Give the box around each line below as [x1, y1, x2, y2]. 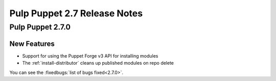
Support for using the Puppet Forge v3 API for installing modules [22, 52, 158, 59]
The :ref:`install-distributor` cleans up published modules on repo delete [22, 60, 174, 66]
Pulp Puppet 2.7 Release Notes [9, 8, 143, 19]
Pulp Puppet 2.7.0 [9, 22, 71, 32]
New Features [9, 39, 55, 48]
